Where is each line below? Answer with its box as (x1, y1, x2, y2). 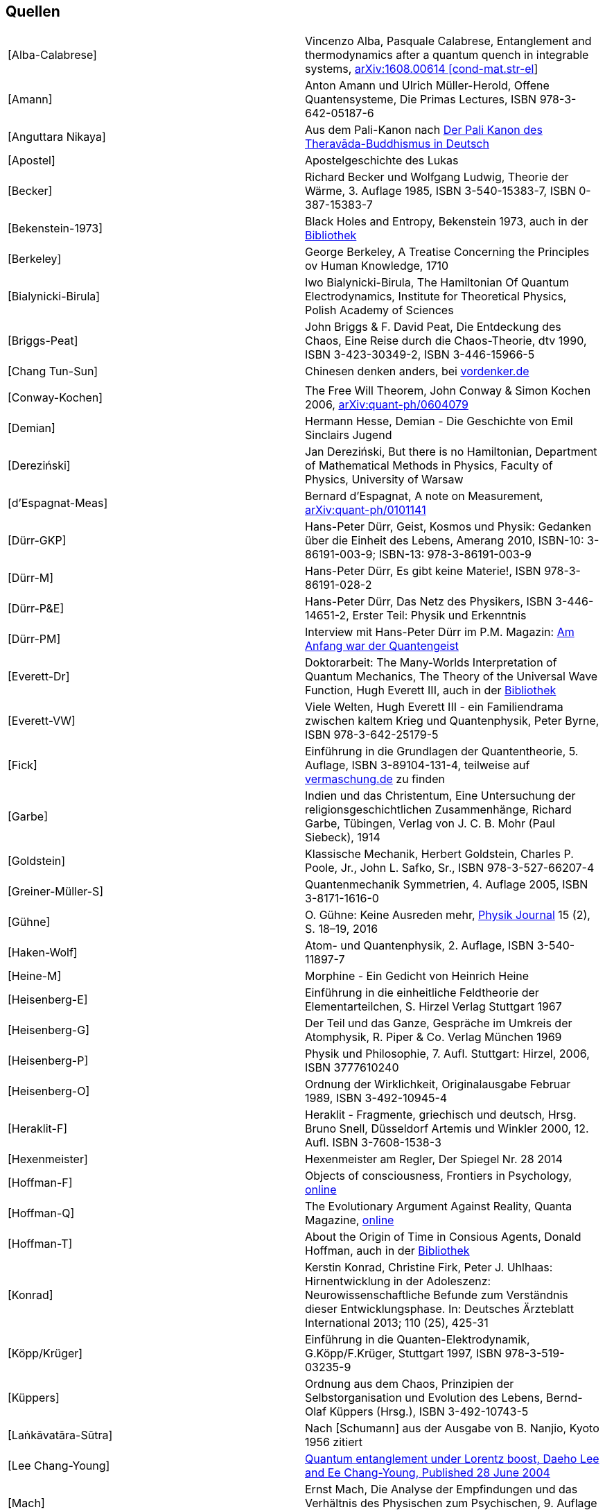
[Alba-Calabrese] (8, 48, 97, 62)
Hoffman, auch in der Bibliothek (305, 1244, 470, 1258)
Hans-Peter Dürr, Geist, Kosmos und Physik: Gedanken (305, 519, 592, 534)
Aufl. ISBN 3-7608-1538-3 (305, 1135, 441, 1150)
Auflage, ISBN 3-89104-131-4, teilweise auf (305, 758, 530, 773)
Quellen (6, 3, 60, 20)
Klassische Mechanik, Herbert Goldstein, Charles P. (305, 847, 574, 861)
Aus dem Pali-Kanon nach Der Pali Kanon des (305, 123, 543, 137)
